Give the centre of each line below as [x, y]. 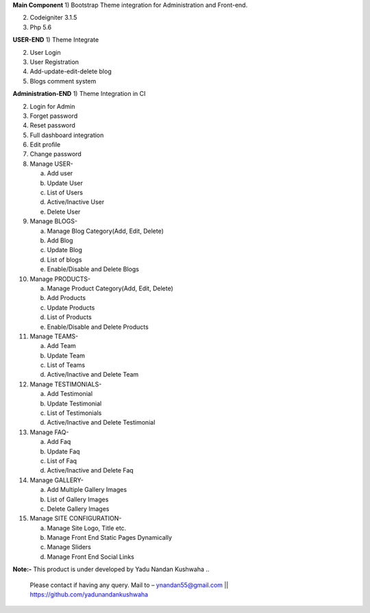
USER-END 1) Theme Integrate [56, 40]
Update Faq [63, 451]
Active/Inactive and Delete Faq [90, 471]
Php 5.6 [41, 27]
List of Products [69, 317]
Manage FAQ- [49, 432]
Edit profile [45, 145]
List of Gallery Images [78, 499]
